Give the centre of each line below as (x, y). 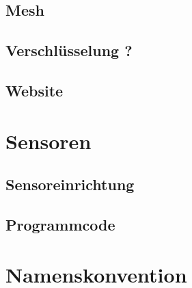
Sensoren (49, 141)
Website (35, 90)
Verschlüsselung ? (69, 50)
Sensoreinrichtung (70, 184)
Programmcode (60, 224)
